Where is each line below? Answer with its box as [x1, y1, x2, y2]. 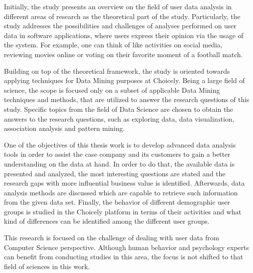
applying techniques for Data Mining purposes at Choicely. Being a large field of [4, 75, 245, 85]
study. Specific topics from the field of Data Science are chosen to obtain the [4, 104, 233, 114]
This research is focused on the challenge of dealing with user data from [4, 232, 219, 243]
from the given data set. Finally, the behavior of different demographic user [4, 197, 230, 207]
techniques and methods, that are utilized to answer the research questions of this [4, 94, 250, 105]
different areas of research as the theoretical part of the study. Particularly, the [4, 11, 241, 21]
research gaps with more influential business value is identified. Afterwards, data [4, 178, 245, 188]
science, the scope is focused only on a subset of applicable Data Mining [4, 84, 220, 95]
